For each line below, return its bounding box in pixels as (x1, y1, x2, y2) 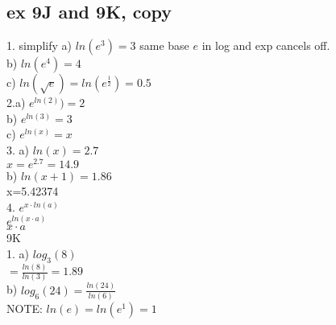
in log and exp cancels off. (201, 37, 330, 54)
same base (139, 37, 189, 54)
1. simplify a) (6, 37, 72, 54)
